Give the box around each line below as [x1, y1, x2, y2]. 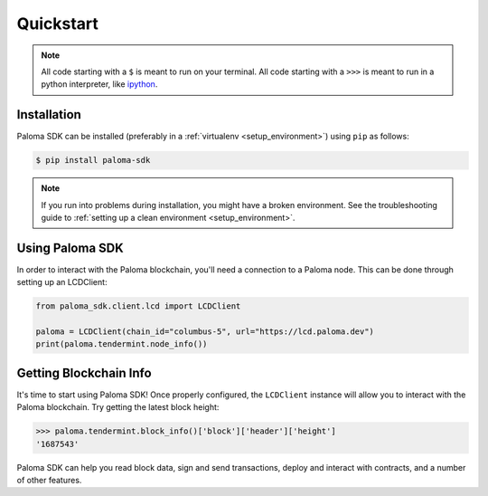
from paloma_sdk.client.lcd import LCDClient [35, 301, 241, 311]
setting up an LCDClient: [16, 277, 108, 288]
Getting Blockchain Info [16, 365, 153, 380]
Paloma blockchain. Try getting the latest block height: [16, 402, 220, 413]
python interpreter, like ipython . [41, 79, 158, 90]
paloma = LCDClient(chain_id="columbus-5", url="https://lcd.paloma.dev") [35, 327, 375, 337]
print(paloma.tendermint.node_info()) [35, 339, 208, 349]
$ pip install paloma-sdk [35, 155, 151, 166]
